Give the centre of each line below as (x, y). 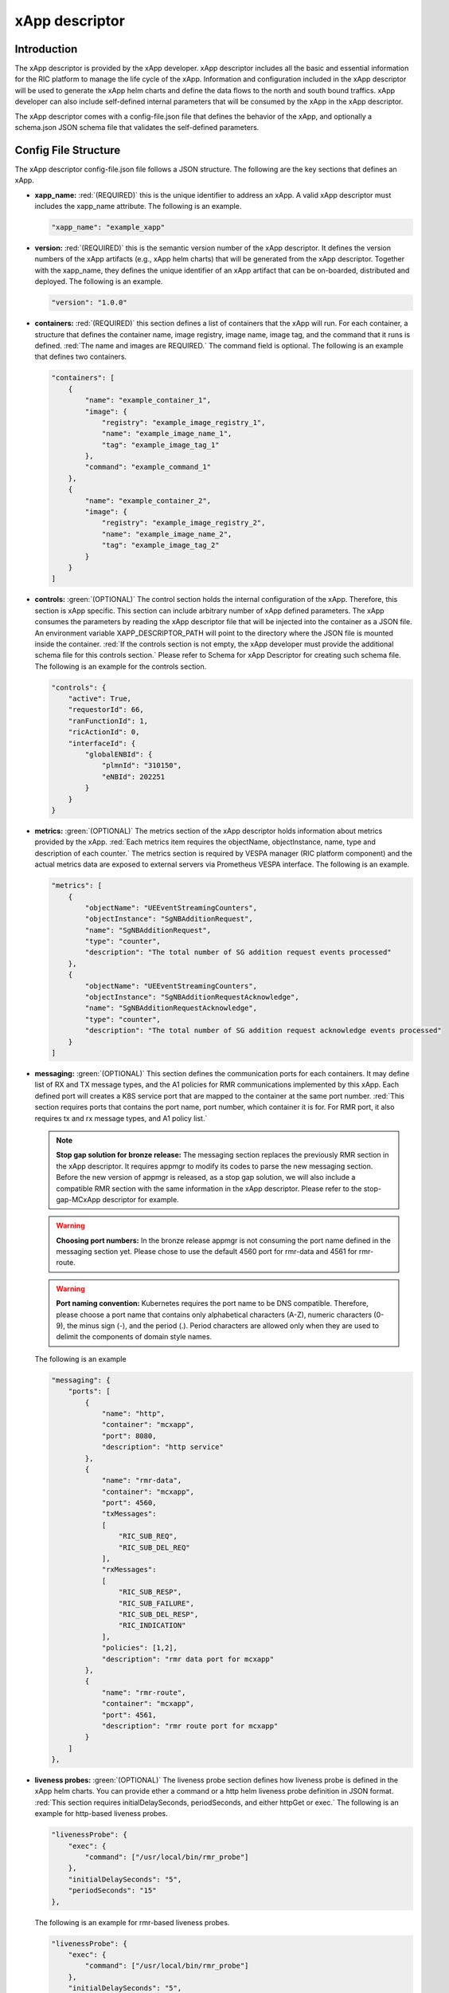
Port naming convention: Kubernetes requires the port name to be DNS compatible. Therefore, (213, 1303)
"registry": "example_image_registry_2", (184, 523)
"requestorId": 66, (106, 710)
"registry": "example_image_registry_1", (184, 422)
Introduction (46, 49)
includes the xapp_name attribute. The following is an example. (138, 206)
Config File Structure (68, 150)
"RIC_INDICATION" (152, 1625)
